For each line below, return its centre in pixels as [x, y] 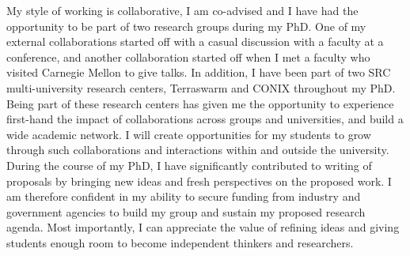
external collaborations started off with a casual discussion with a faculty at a [195, 41]
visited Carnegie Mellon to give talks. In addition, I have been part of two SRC [199, 72]
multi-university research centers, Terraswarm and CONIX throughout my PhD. [201, 87]
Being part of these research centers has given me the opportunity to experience [200, 103]
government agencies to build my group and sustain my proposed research [186, 211]
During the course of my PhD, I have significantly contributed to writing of [189, 165]
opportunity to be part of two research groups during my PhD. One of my [186, 26]
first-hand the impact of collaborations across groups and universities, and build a [205, 119]
